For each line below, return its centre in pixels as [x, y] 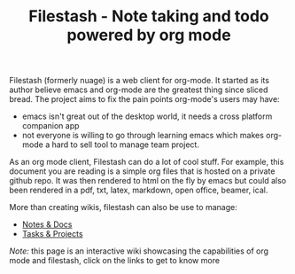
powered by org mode [149, 35]
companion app [50, 126]
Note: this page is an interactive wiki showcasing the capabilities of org [139, 251]
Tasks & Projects [52, 234]
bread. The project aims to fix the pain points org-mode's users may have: [145, 99]
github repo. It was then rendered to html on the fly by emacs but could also [147, 181]
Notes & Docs [47, 224]
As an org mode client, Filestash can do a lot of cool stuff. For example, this [147, 162]
